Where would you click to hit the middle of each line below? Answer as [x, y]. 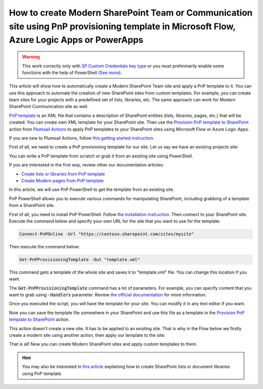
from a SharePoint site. [32, 205]
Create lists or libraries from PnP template [63, 174]
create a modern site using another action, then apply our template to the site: [87, 335]
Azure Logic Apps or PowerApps [76, 40]
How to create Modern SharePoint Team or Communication [131, 13]
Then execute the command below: [45, 246]
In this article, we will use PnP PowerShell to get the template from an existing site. [92, 189]
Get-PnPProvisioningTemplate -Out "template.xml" [80, 259]
